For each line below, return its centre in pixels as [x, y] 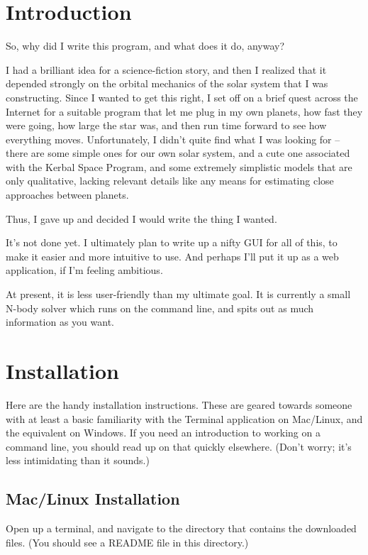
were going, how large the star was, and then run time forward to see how [166, 125]
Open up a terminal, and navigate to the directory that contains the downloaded [181, 528]
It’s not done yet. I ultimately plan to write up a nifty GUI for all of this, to [172, 242]
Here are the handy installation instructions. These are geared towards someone [179, 404]
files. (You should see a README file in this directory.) [127, 542]
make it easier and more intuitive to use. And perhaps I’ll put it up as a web [172, 256]
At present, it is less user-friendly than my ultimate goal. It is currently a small [178, 294]
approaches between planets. [67, 195]
